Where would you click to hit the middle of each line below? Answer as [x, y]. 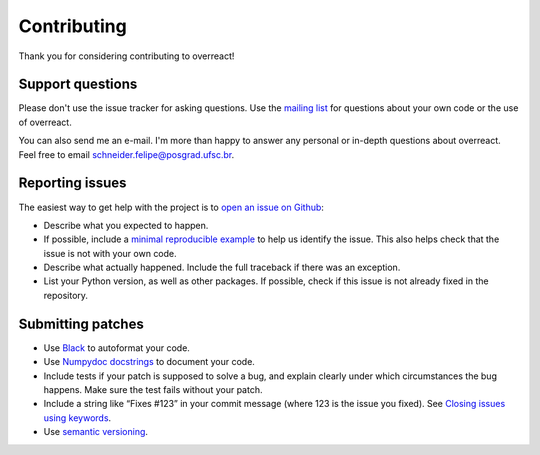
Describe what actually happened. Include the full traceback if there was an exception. [222, 267]
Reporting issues [72, 183]
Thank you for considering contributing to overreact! [126, 56]
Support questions [78, 84]
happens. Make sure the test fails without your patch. [153, 389]
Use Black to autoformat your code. [116, 347]
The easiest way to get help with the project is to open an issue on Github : [171, 207]
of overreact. [45, 122]
